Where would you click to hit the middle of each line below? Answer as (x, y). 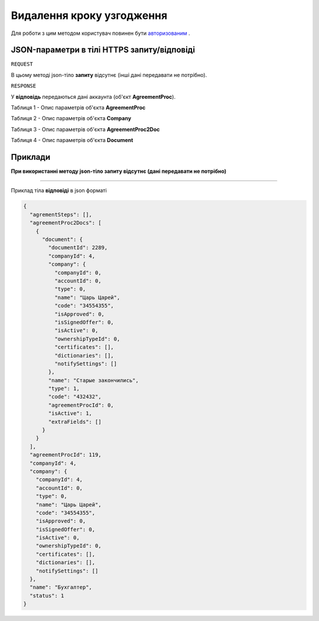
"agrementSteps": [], (61, 214)
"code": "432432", (75, 397)
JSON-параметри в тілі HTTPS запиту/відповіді (103, 50)
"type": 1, (64, 389)
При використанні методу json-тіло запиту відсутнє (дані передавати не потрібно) (119, 171)
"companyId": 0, (78, 273)
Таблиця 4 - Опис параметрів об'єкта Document (72, 140)
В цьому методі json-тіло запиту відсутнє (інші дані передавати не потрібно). (109, 75)
